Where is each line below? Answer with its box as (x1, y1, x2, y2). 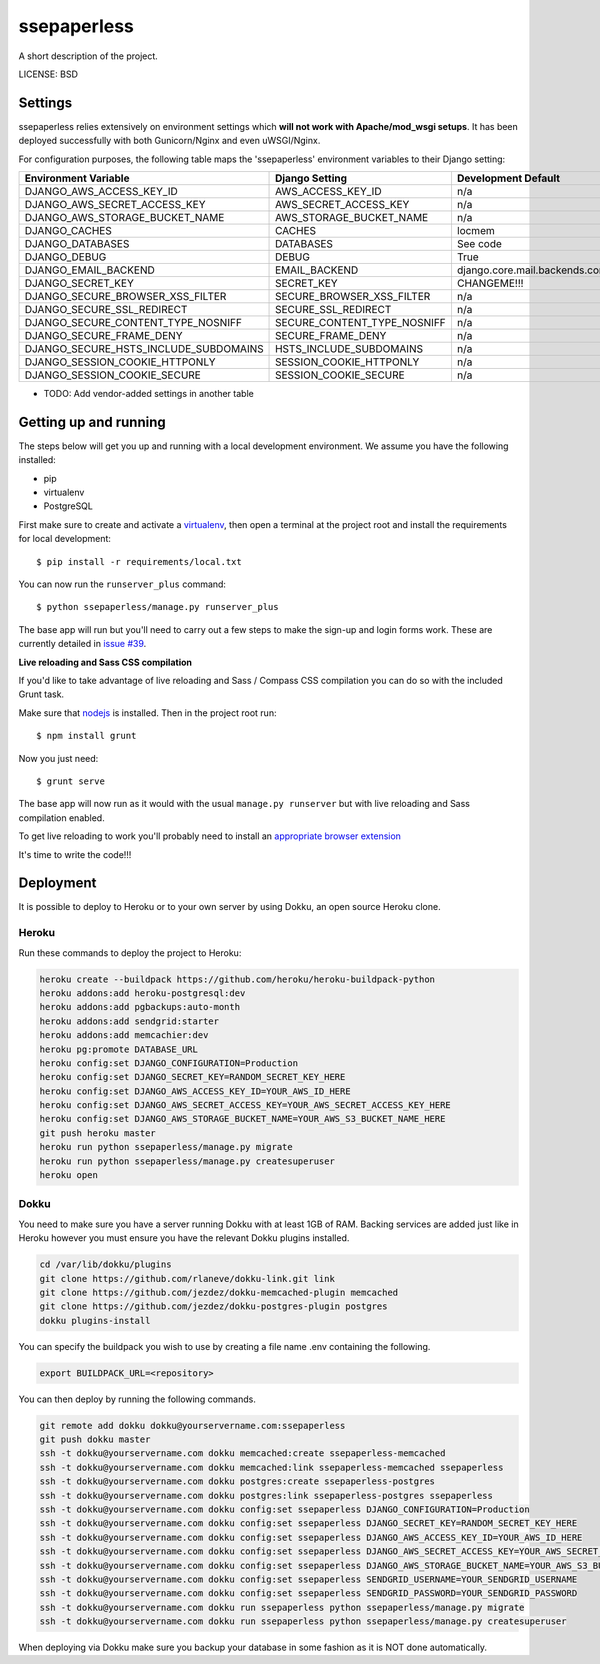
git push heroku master (39, 1127, 157, 1139)
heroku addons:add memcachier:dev (39, 1030, 209, 1041)
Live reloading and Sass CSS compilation (18, 656, 192, 668)
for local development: (18, 533, 112, 545)
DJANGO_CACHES (24, 224, 112, 238)
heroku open (39, 1170, 99, 1181)
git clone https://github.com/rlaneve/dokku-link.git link (39, 1273, 335, 1284)
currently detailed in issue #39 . (18, 638, 147, 650)
